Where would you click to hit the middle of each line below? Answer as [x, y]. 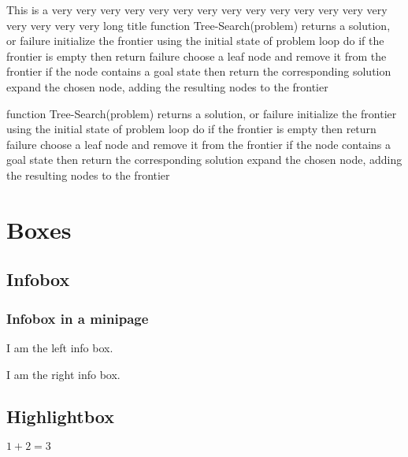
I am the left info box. [60, 347]
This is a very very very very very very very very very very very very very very [197, 9]
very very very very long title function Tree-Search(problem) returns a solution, [198, 25]
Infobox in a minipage [78, 318]
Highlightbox [60, 416]
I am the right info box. [63, 374]
